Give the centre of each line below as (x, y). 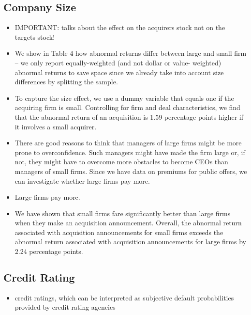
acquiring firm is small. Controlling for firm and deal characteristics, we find (127, 107)
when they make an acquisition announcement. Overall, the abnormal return (128, 223)
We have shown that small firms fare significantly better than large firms (123, 213)
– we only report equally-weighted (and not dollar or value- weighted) (118, 62)
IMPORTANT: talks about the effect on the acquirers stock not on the (120, 27)
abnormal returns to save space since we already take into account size (119, 72)
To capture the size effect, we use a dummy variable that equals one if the (124, 98)
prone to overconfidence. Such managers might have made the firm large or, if (130, 152)
